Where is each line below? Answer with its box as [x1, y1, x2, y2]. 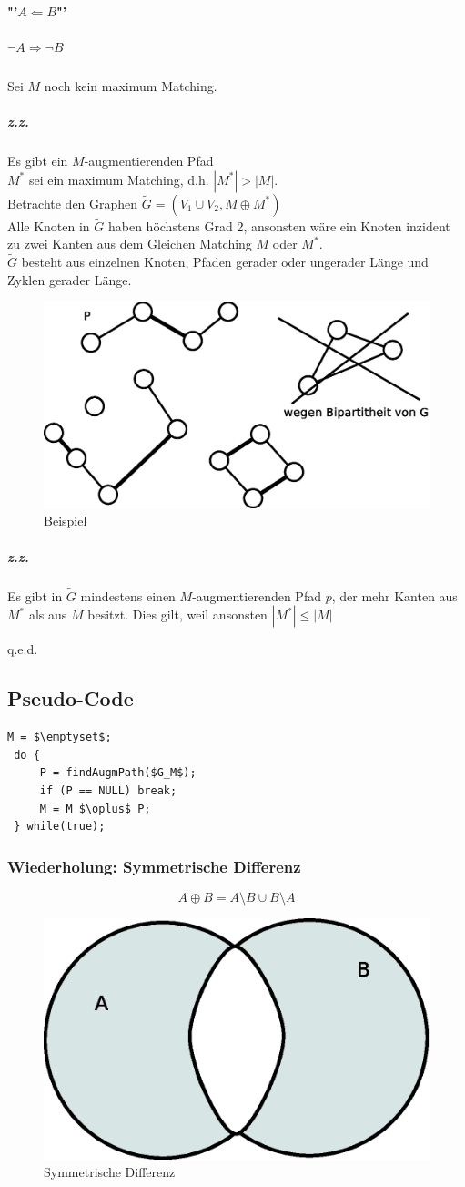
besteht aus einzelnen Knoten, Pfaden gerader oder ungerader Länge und [21, 252, 429, 271]
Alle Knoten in [7, 216, 90, 235]
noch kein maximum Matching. [44, 76, 217, 95]
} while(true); [14, 820, 106, 834]
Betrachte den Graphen [7, 193, 138, 212]
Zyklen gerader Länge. [7, 270, 132, 289]
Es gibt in [7, 586, 63, 605]
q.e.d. [7, 640, 38, 659]
